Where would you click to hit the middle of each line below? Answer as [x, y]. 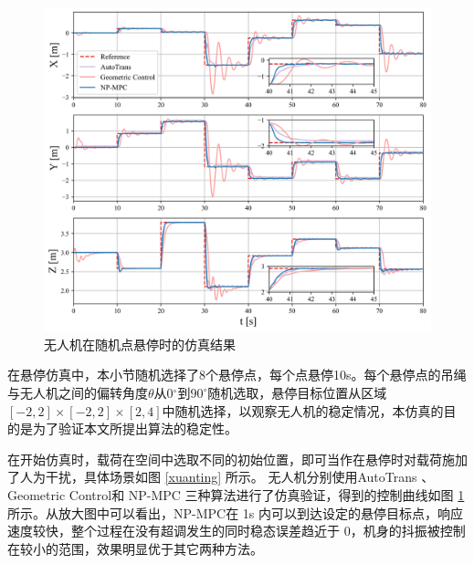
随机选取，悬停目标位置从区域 [297, 393]
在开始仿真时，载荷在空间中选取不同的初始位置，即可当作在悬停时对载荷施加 [237, 459]
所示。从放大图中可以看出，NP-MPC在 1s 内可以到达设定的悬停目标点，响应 [236, 512]
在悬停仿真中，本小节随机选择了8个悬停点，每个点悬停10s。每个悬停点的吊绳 [237, 375]
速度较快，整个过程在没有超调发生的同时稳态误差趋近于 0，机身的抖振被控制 [237, 531]
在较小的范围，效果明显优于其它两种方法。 [135, 548]
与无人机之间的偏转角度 [78, 393]
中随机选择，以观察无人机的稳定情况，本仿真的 [303, 410]
